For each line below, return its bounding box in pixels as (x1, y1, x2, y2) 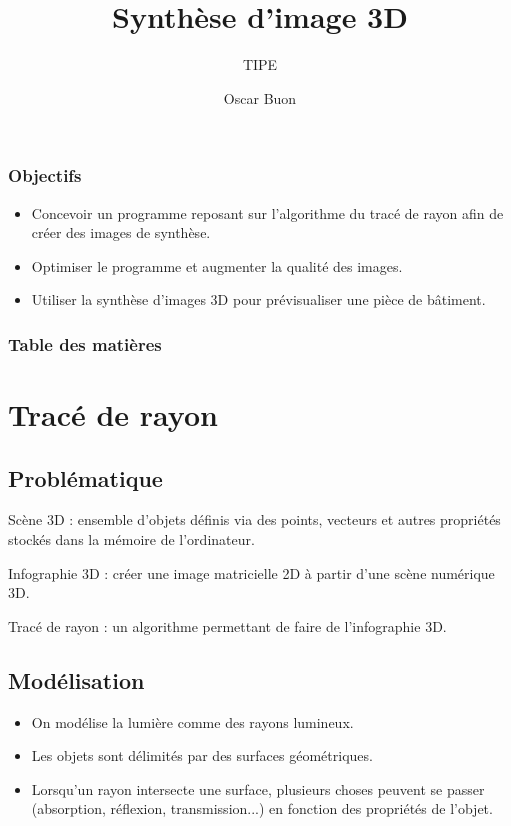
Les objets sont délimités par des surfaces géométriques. (31, 745, 373, 766)
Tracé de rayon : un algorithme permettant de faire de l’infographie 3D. (8, 615, 447, 636)
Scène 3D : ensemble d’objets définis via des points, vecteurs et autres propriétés (8, 509, 501, 530)
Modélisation (8, 664, 145, 695)
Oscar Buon (223, 87, 297, 108)
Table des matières (8, 331, 162, 356)
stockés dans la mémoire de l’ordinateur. (8, 529, 255, 549)
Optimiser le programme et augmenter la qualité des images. (31, 255, 403, 276)
